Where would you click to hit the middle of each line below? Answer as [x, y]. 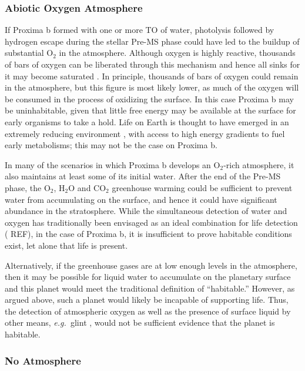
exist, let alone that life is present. [66, 245]
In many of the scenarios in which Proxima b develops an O [113, 164]
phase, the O [28, 187]
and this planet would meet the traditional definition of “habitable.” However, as [150, 288]
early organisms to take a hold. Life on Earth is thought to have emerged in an [147, 121]
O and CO [87, 187]
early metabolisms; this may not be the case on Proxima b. [111, 145]
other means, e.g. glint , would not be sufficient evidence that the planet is [140, 322]
